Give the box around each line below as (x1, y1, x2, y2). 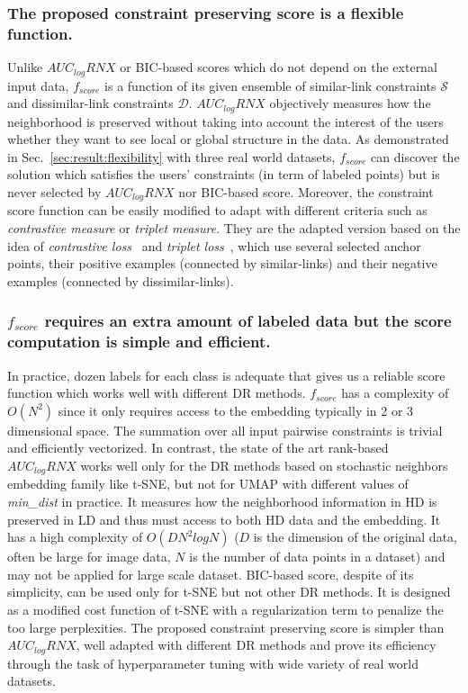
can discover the (371, 147, 460, 166)
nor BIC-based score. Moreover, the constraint (178, 183, 434, 202)
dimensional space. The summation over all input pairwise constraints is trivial (7, 420, 443, 439)
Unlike (7, 58, 43, 76)
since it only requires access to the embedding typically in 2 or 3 (58, 400, 414, 419)
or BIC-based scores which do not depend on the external (120, 58, 437, 76)
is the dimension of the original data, (253, 527, 457, 546)
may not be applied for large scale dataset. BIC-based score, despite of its (7, 564, 414, 583)
